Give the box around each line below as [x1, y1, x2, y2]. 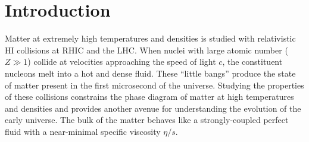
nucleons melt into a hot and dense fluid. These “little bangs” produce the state [5, 67, 296, 79]
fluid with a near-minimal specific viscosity [5, 125, 161, 137]
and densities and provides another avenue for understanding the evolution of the [5, 102, 301, 114]
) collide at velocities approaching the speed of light [27, 55, 216, 68]
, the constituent [222, 55, 283, 68]
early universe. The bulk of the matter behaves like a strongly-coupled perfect [5, 113, 289, 126]
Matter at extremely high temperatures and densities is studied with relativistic [5, 32, 296, 45]
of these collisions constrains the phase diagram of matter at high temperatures [5, 90, 294, 103]
